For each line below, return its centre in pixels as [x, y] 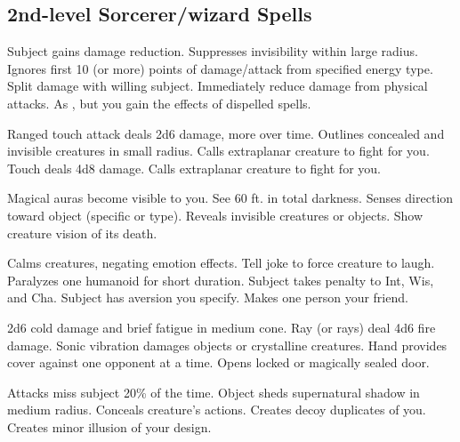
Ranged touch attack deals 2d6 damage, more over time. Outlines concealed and [226, 133]
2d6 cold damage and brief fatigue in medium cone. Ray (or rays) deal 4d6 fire [222, 327]
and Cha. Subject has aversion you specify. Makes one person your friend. [208, 297]
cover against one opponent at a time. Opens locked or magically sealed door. [218, 362]
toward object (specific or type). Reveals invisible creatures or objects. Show [215, 215]
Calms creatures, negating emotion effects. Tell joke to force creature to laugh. [221, 263]
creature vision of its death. [82, 233]
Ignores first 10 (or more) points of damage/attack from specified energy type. [220, 68]
